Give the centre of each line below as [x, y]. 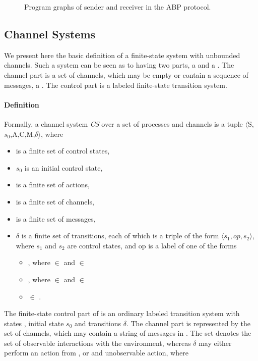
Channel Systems [50, 34]
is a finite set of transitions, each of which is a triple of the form [120, 236]
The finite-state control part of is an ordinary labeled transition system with [122, 313]
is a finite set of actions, [53, 185]
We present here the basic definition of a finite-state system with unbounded [122, 55]
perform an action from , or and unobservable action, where [96, 353]
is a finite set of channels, [55, 201]
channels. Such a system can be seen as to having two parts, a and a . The [119, 65]
